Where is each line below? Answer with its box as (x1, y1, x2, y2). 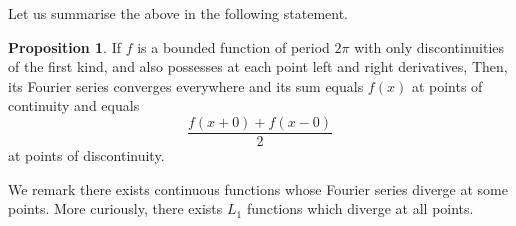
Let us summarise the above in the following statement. (8, 3, 349, 23)
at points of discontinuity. (8, 145, 165, 166)
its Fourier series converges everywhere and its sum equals (8, 75, 364, 96)
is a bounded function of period (137, 36, 330, 57)
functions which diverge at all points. (246, 198, 474, 219)
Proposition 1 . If (8, 36, 121, 57)
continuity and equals (8, 95, 140, 116)
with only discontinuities (354, 36, 505, 57)
